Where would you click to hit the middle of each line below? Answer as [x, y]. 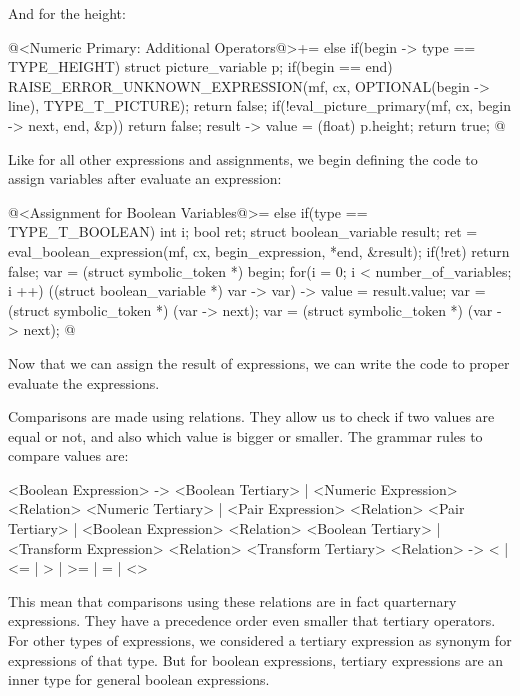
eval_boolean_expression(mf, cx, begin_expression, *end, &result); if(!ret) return [259, 250]
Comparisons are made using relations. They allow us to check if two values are [251, 416]
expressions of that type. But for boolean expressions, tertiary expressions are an [256, 659]
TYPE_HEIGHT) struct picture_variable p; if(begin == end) [200, 66]
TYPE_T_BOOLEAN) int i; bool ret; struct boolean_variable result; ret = [243, 231]
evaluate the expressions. [84, 382]
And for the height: [67, 13]
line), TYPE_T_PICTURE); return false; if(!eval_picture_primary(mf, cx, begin [259, 105]
